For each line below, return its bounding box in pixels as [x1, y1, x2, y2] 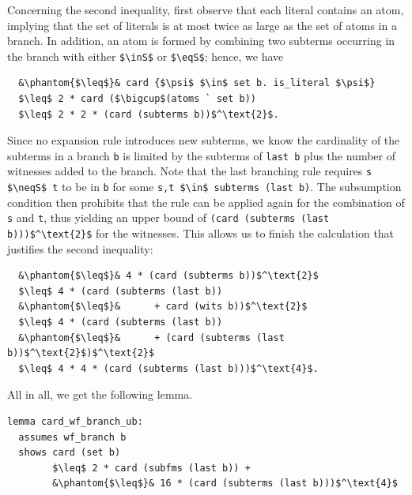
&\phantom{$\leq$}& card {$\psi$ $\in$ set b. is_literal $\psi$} [18, 77, 376, 89]
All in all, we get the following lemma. [7, 386, 193, 403]
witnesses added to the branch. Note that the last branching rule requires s [7, 163, 372, 179]
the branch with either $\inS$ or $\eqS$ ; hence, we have [7, 47, 284, 64]
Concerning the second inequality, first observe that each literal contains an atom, [7, 2, 404, 17]
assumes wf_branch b [18, 431, 127, 443]
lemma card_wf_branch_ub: [7, 416, 143, 428]
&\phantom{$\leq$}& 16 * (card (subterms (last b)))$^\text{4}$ [52, 478, 398, 489]
